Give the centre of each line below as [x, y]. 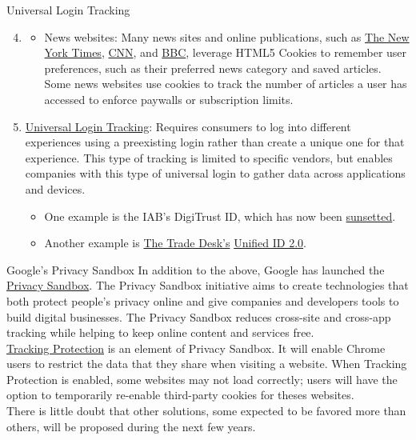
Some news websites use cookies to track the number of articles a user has [226, 84]
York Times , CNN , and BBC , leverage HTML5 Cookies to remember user [226, 52]
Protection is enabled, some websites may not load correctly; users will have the [202, 379]
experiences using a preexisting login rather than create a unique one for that [215, 142]
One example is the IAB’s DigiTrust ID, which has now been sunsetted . [220, 216]
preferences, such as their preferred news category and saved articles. [213, 68]
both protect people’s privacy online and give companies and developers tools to [203, 300]
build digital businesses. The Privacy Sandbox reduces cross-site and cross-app [199, 316]
